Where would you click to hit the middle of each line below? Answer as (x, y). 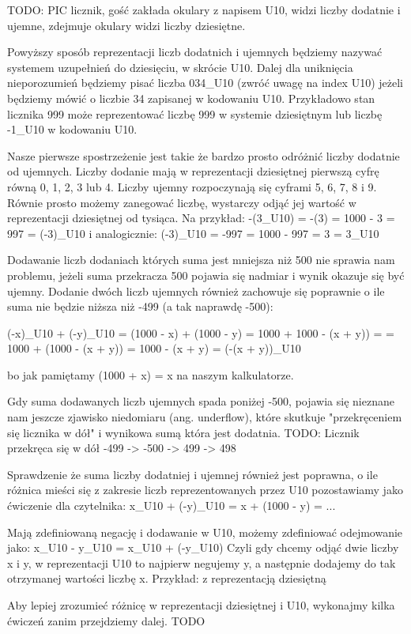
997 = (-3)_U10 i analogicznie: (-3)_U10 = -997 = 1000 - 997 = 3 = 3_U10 (193, 233)
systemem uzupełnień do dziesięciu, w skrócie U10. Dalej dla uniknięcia (180, 67)
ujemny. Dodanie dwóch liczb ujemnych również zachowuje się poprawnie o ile (196, 291)
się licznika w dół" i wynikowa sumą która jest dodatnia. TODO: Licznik (183, 432)
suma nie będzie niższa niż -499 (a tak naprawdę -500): (140, 306)
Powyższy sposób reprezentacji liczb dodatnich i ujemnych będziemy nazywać (195, 52)
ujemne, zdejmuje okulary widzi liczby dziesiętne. (126, 25)
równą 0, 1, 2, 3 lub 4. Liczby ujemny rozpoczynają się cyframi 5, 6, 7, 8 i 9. (192, 186)
